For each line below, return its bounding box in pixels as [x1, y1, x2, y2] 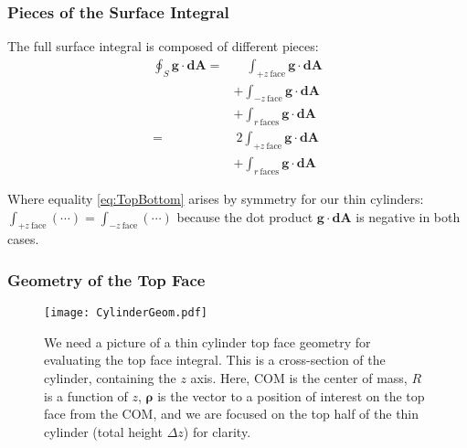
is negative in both [356, 207, 461, 226]
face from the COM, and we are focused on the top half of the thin [44, 404, 419, 423]
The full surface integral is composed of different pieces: [7, 37, 319, 56]
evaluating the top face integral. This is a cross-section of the [44, 350, 386, 369]
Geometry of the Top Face [7, 268, 206, 291]
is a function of [44, 386, 128, 405]
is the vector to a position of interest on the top [157, 386, 425, 405]
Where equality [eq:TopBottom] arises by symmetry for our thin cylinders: [7, 188, 424, 208]
